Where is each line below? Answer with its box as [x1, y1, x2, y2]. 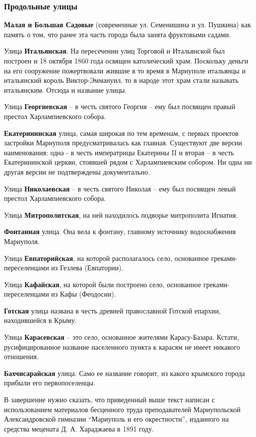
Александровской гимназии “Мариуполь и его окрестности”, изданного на [4, 414, 229, 424]
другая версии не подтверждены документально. [4, 166, 150, 177]
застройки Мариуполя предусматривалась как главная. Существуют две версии [4, 137, 242, 148]
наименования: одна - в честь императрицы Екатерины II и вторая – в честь [4, 147, 234, 157]
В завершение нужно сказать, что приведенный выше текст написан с [4, 394, 215, 405]
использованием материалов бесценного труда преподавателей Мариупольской [4, 404, 241, 414]
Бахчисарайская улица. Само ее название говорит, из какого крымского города [4, 368, 245, 378]
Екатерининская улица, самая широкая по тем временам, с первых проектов [4, 127, 239, 138]
